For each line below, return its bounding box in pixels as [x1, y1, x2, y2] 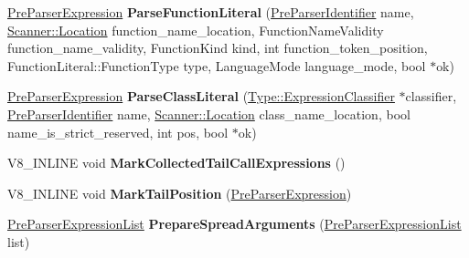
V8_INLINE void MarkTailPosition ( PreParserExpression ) [7, 183, 352, 202]
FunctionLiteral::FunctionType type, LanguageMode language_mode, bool [7, 56, 426, 75]
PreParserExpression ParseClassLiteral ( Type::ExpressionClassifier [7, 87, 395, 106]
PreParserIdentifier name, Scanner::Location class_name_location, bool [7, 104, 410, 123]
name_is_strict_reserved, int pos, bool [7, 122, 229, 141]
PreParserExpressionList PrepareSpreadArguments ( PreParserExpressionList [7, 214, 462, 233]
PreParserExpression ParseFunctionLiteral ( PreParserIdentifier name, [7, 3, 414, 21]
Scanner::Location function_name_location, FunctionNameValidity [7, 20, 384, 39]
